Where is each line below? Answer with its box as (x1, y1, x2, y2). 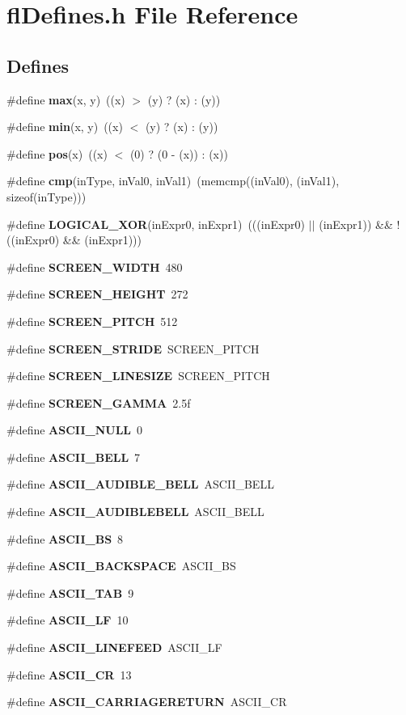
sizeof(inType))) (6, 188, 87, 205)
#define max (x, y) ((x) (6, 91, 125, 108)
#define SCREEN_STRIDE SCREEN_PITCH (6, 340, 260, 357)
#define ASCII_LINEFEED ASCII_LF (6, 639, 222, 656)
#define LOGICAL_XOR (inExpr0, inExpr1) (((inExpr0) (6, 215, 306, 232)
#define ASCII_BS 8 (6, 530, 124, 547)
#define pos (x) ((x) (6, 145, 108, 162)
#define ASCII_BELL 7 (6, 448, 141, 465)
